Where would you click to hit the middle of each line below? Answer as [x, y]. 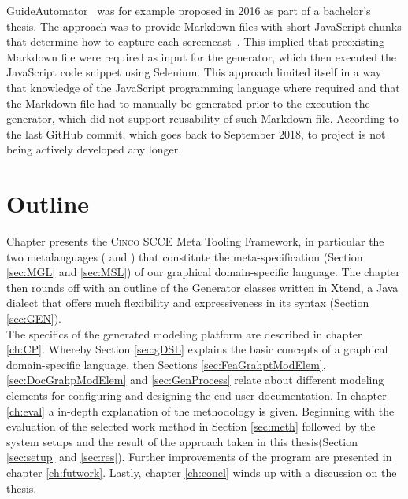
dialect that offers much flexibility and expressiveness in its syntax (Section [188, 303]
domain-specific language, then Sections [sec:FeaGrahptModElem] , [166, 364]
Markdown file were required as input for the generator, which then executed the [202, 56]
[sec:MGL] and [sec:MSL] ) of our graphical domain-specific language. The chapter [203, 272]
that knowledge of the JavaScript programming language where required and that [203, 87]
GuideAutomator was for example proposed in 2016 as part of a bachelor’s [189, 10]
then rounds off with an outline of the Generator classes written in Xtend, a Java [202, 287]
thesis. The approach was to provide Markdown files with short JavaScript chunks [204, 26]
